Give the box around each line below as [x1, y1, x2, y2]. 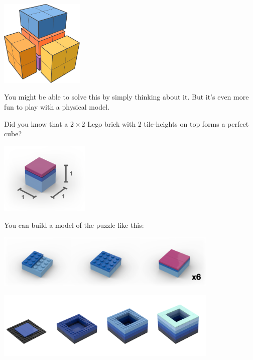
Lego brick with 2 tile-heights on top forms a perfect [87, 118, 249, 129]
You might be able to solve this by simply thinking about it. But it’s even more [4, 92, 249, 102]
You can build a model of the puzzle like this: [4, 220, 144, 230]
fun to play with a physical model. [4, 101, 110, 112]
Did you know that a [4, 118, 68, 129]
